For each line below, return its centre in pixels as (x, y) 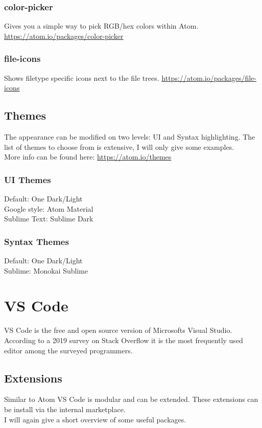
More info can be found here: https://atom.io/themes (88, 157)
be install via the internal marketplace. (65, 409)
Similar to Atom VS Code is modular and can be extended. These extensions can (131, 399)
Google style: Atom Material (49, 208)
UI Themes (28, 179)
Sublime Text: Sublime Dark (49, 219)
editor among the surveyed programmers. (68, 350)
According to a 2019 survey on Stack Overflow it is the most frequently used (124, 340)
